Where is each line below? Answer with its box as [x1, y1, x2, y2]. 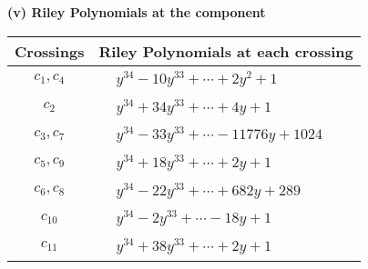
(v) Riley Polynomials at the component [7, 3, 266, 21]
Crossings [15, 40, 85, 62]
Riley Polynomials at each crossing [98, 40, 353, 62]
